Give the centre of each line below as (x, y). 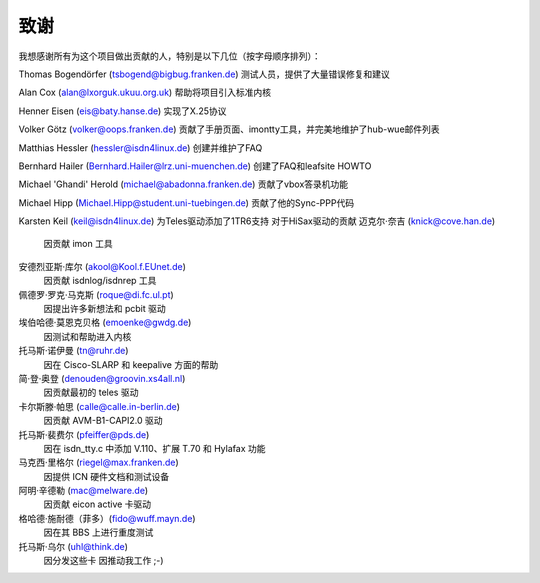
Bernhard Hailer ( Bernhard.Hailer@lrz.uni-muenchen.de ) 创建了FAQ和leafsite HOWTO (195, 166)
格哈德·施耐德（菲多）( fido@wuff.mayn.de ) (107, 518)
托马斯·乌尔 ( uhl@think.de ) (73, 546)
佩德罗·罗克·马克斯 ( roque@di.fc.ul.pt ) (96, 294)
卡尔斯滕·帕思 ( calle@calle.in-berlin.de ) (99, 406)
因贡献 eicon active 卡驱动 (97, 504)
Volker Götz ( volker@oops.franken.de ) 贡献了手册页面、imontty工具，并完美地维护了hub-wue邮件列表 (229, 129)
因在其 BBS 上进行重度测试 (98, 532)
